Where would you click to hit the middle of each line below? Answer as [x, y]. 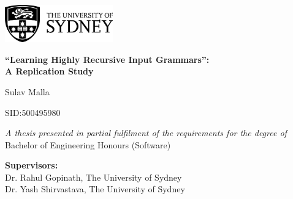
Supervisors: [32, 165]
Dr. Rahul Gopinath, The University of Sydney [93, 177]
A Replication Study [49, 71]
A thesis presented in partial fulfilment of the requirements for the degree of [146, 133]
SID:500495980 [33, 112]
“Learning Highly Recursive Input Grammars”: [107, 59]
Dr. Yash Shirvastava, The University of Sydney [95, 189]
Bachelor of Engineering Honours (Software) [88, 144]
